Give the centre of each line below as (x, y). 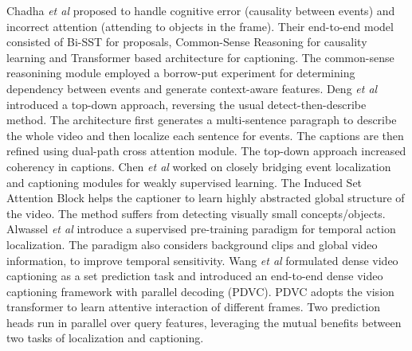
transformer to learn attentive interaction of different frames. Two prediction (194, 307)
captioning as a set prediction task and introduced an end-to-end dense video (195, 276)
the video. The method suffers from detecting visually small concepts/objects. (196, 213)
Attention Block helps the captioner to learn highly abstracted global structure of (206, 198)
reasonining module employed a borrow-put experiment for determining (181, 73)
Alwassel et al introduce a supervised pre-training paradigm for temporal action (201, 229)
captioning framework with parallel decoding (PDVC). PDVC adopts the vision (200, 291)
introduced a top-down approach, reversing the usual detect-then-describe (186, 104)
